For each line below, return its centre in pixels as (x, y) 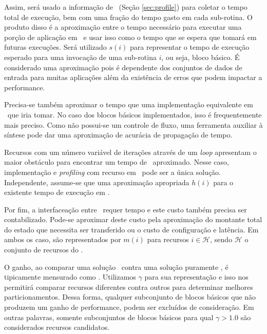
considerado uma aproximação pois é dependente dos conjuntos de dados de (123, 67)
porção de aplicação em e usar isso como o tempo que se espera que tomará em (130, 37)
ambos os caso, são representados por (63, 239)
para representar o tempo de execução (189, 47)
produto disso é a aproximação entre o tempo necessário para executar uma (123, 27)
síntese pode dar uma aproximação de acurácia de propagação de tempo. (118, 135)
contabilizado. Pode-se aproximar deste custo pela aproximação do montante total (133, 219)
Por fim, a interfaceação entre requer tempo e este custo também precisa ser (126, 209)
